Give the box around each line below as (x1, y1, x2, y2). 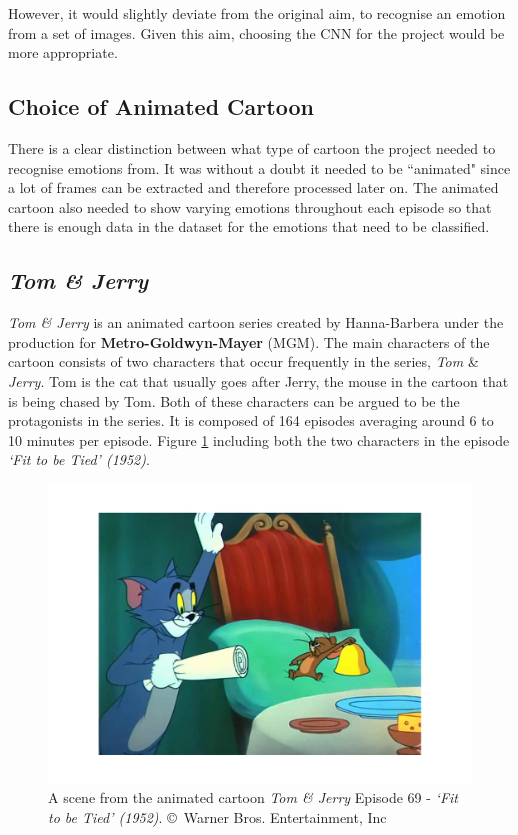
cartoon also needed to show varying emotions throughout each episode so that (8, 196, 492, 217)
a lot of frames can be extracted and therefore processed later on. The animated (8, 177, 499, 198)
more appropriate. (8, 42, 118, 63)
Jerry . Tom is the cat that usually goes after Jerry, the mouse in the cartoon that (8, 370, 509, 391)
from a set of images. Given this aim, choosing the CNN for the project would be (8, 22, 505, 43)
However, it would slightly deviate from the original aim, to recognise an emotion (8, 3, 506, 23)
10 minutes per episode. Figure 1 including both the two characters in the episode (8, 429, 510, 450)
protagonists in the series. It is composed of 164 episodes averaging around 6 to (8, 410, 494, 431)
